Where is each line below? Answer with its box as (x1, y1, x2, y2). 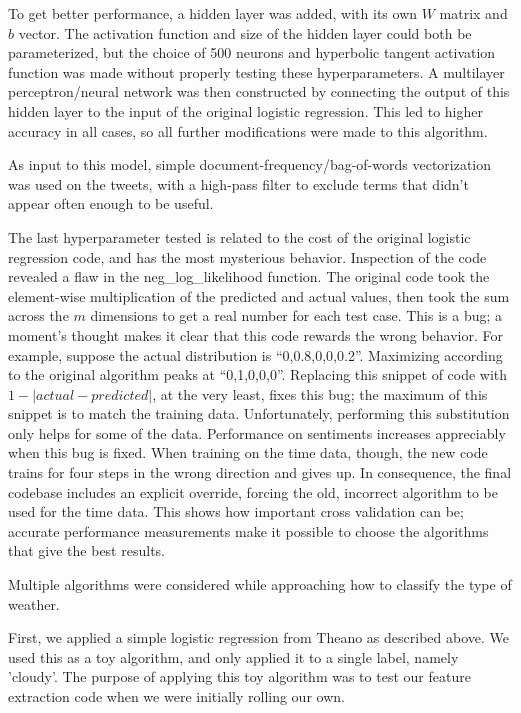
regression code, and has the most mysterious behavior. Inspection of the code (8, 246, 487, 267)
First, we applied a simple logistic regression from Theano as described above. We (8, 627, 510, 648)
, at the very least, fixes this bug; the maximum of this (152, 383, 488, 404)
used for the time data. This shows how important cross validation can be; (8, 501, 464, 522)
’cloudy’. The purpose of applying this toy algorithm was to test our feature (8, 666, 471, 687)
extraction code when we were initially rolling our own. (8, 686, 345, 706)
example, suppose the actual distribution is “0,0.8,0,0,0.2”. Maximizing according (8, 344, 503, 365)
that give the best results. (8, 540, 165, 561)
